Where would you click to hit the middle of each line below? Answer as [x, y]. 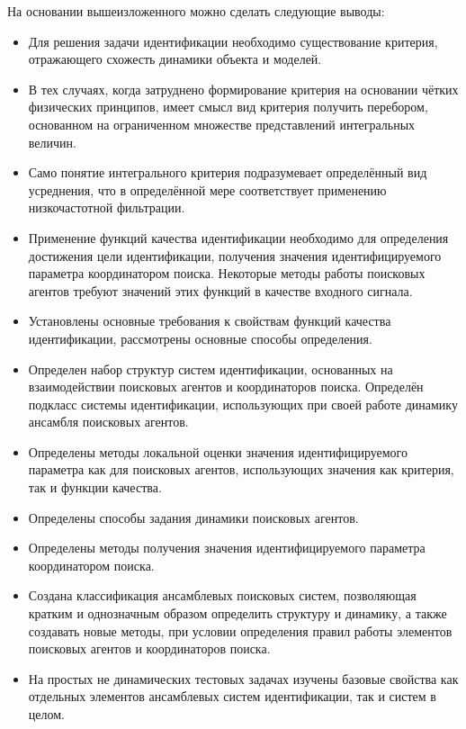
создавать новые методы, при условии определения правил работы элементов [240, 630]
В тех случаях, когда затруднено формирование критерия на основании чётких [243, 89]
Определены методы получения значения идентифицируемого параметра [227, 548]
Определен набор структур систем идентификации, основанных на [211, 369]
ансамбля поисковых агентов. [108, 422]
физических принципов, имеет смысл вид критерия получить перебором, [228, 107]
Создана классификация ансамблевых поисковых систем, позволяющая [222, 595]
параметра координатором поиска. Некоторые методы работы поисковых [227, 273]
